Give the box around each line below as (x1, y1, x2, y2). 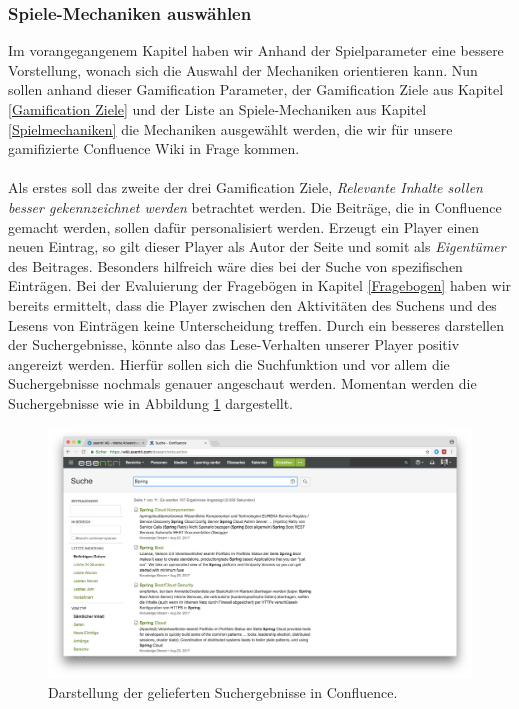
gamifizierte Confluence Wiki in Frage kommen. (8, 138, 300, 159)
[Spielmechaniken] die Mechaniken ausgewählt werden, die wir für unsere (8, 118, 453, 139)
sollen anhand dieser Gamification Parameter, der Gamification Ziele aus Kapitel (8, 79, 504, 100)
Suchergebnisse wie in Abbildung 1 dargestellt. (8, 392, 294, 413)
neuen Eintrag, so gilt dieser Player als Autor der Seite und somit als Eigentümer (8, 236, 506, 257)
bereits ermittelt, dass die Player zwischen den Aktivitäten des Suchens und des (8, 294, 497, 315)
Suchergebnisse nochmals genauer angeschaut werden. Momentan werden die (8, 373, 477, 394)
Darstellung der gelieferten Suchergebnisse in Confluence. (48, 681, 398, 702)
